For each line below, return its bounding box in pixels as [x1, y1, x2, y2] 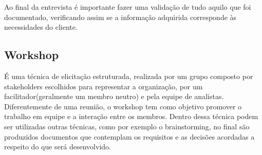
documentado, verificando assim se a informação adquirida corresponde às [4, 11, 237, 22]
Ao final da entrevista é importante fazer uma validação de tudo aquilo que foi [4, 2, 251, 12]
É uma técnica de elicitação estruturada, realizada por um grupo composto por [4, 70, 253, 81]
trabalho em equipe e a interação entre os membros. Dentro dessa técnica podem [4, 111, 258, 122]
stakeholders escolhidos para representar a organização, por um [4, 81, 203, 91]
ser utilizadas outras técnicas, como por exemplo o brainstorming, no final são [4, 121, 250, 131]
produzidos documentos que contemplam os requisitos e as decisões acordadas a [4, 131, 255, 142]
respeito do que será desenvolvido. [4, 141, 111, 152]
